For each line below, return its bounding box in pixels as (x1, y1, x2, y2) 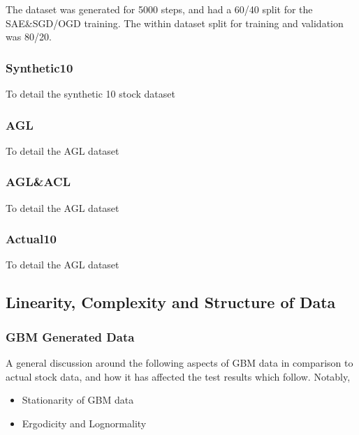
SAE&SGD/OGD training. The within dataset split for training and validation (6, 15, 344, 30)
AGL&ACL (6, 173, 71, 190)
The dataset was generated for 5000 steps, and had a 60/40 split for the (6, 2, 313, 16)
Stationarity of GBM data (22, 392, 134, 407)
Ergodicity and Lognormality (22, 415, 147, 430)
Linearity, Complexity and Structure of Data (6, 291, 336, 313)
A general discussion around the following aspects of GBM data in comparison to (6, 356, 353, 370)
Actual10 (6, 230, 57, 247)
